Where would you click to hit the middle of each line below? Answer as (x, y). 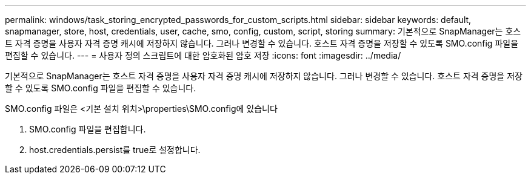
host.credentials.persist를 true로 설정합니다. (115, 150)
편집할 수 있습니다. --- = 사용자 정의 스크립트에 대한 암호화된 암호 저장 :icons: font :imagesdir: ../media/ (203, 55)
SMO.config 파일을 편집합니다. (88, 129)
